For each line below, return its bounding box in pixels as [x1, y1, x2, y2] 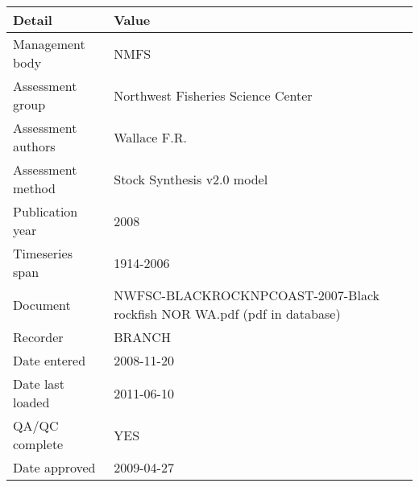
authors [13, 137, 56, 155]
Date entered [13, 351, 86, 369]
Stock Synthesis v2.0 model [114, 169, 268, 188]
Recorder [13, 328, 64, 346]
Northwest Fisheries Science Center [114, 85, 313, 105]
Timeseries [13, 244, 73, 262]
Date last [13, 374, 64, 393]
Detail [13, 10, 52, 29]
